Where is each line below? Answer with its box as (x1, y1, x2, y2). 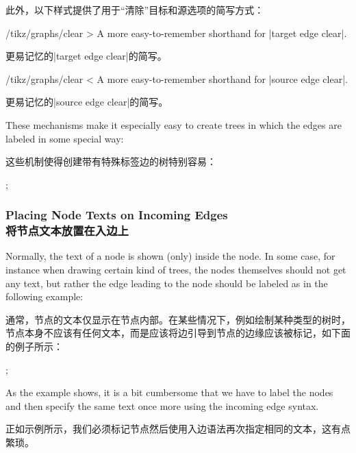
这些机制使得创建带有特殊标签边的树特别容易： (5, 154, 216, 169)
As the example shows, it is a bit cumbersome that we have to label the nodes (5, 385, 333, 400)
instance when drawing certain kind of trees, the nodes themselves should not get (5, 262, 346, 277)
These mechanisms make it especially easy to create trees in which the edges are (5, 117, 342, 132)
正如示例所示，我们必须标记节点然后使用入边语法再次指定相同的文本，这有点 (5, 421, 351, 436)
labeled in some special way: (5, 131, 124, 145)
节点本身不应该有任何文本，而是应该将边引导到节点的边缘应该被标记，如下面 (5, 326, 351, 340)
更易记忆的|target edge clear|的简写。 (5, 49, 167, 63)
